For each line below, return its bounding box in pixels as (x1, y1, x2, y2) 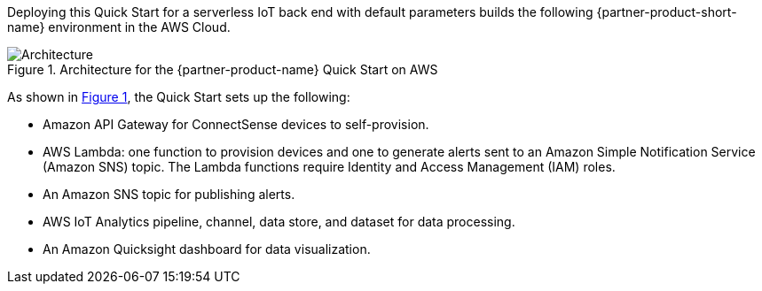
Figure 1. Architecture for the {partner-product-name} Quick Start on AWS (7, 62, 438, 77)
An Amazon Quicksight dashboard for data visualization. (43, 241, 371, 257)
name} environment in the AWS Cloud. (7, 19, 231, 34)
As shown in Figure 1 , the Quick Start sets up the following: (7, 89, 350, 104)
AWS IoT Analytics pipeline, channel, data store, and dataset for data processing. (43, 214, 515, 229)
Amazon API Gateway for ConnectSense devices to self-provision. (43, 117, 429, 132)
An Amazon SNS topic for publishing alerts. (43, 187, 295, 202)
